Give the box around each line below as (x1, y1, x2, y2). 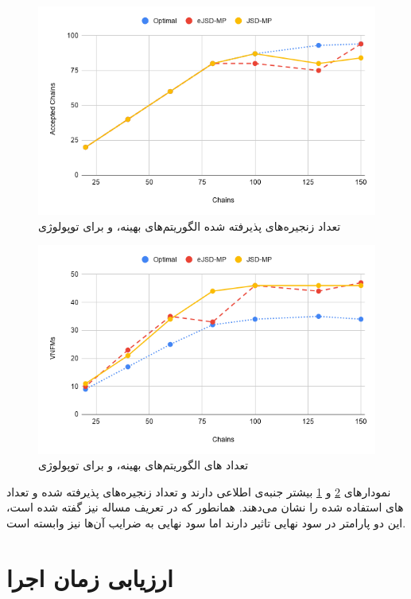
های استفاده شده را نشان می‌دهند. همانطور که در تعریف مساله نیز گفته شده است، (6, 499, 404, 515)
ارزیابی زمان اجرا (6, 561, 173, 593)
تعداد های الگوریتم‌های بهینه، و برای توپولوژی (38, 457, 249, 473)
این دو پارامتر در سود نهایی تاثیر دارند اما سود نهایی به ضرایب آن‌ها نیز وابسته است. (6, 514, 406, 531)
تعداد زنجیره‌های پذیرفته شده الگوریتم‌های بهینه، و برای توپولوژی (38, 217, 341, 234)
